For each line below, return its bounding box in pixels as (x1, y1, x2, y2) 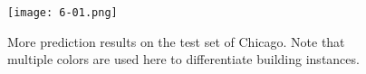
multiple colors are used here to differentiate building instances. (7, 50, 360, 69)
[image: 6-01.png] (7, 6, 118, 19)
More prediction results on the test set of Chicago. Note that (7, 32, 345, 51)
